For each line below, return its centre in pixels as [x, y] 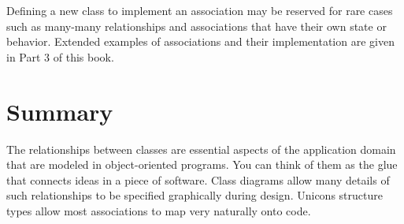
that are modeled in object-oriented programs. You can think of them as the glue [202, 164]
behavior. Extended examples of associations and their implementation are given [200, 41]
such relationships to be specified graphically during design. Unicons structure [195, 195]
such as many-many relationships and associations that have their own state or [196, 26]
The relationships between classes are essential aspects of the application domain [201, 149]
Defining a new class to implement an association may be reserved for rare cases [200, 10]
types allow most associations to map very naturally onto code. [159, 210]
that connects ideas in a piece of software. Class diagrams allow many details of [198, 179]
